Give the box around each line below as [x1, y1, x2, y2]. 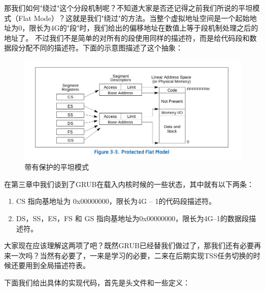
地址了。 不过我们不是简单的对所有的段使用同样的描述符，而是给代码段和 [4, 32, 250, 43]
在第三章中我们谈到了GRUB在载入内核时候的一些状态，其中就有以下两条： [4, 178, 254, 189]
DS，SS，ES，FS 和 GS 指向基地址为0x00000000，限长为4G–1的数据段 [16, 213, 249, 224]
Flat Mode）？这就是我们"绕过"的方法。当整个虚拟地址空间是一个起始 [18, 12, 250, 23]
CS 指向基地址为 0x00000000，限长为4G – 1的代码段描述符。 [16, 196, 216, 206]
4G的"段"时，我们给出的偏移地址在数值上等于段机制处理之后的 [50, 22, 258, 33]
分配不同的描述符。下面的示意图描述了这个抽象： [18, 42, 183, 53]
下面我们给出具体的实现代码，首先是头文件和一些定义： [4, 277, 190, 288]
